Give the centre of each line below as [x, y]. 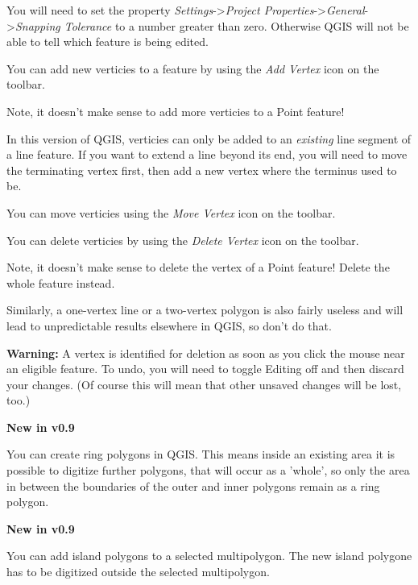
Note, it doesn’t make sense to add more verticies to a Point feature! [176, 111]
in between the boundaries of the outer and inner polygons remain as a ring [193, 485]
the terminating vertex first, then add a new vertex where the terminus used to [202, 170]
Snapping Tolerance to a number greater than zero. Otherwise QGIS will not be [212, 25]
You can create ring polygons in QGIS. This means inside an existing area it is [201, 454]
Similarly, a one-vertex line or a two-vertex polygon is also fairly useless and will [205, 310]
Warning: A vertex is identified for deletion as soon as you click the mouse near [206, 353]
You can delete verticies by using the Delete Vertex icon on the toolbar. [183, 240]
